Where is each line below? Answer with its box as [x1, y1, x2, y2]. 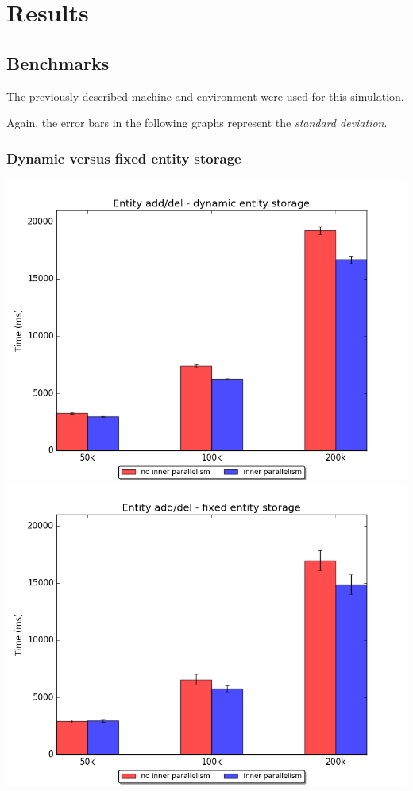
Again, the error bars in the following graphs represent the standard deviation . [6, 114, 388, 131]
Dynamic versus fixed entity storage [6, 148, 241, 168]
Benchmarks [6, 50, 110, 75]
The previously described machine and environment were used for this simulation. [6, 87, 404, 104]
